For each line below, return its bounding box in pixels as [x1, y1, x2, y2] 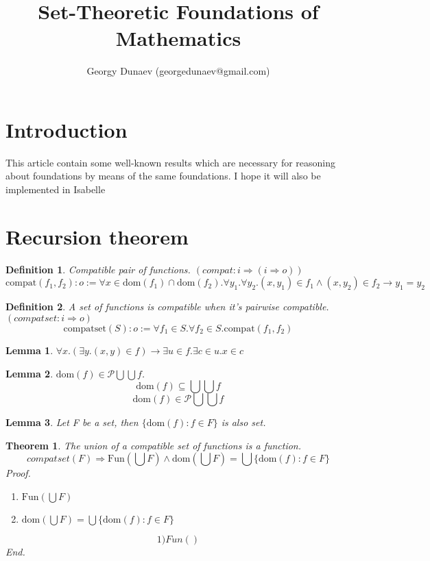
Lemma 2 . [5, 366, 53, 380]
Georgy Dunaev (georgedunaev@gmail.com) [86, 64, 270, 78]
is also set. [221, 415, 266, 429]
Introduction [5, 115, 128, 143]
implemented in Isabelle [5, 182, 106, 197]
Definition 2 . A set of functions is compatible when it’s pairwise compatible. [5, 299, 329, 314]
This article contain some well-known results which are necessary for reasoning [5, 155, 335, 169]
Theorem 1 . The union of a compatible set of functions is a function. [5, 438, 302, 452]
